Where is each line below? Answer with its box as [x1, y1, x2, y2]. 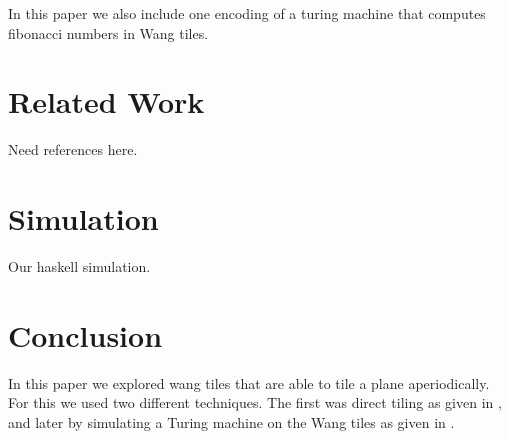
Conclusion [8, 314, 163, 355]
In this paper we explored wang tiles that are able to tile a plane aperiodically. [8, 372, 490, 393]
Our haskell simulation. [8, 256, 151, 277]
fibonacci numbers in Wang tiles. [8, 22, 209, 43]
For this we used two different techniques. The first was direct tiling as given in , [8, 392, 502, 413]
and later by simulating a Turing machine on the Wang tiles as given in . [8, 411, 455, 432]
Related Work [8, 81, 205, 122]
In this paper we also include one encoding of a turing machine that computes [8, 3, 486, 23]
